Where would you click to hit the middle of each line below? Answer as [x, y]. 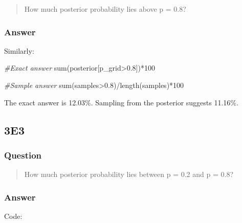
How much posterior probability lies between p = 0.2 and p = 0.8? [129, 174]
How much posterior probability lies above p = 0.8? [105, 9]
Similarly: [19, 50]
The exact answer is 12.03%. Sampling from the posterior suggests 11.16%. [121, 102]
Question [23, 155]
